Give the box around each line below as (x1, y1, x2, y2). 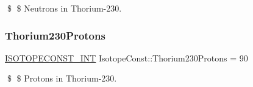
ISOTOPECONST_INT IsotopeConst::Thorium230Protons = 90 (5, 51, 248, 64)
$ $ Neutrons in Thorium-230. (7, 2, 122, 14)
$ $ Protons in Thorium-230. (7, 72, 117, 85)
